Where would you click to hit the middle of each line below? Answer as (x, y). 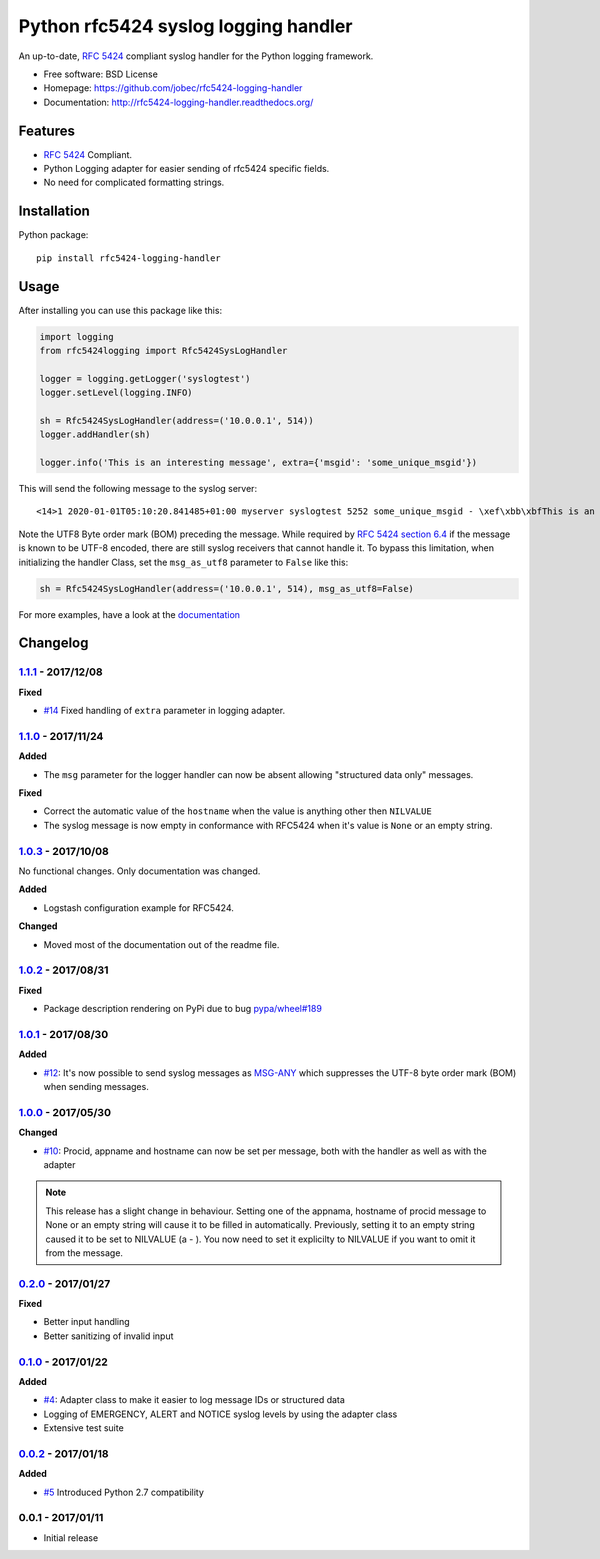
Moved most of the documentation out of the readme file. (161, 944)
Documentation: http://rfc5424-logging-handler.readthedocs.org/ (178, 102)
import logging (76, 336)
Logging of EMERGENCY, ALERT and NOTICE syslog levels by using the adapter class (220, 1414)
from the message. (84, 1252)
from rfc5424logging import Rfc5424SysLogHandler (163, 350)
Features (46, 130)
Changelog (53, 643)
